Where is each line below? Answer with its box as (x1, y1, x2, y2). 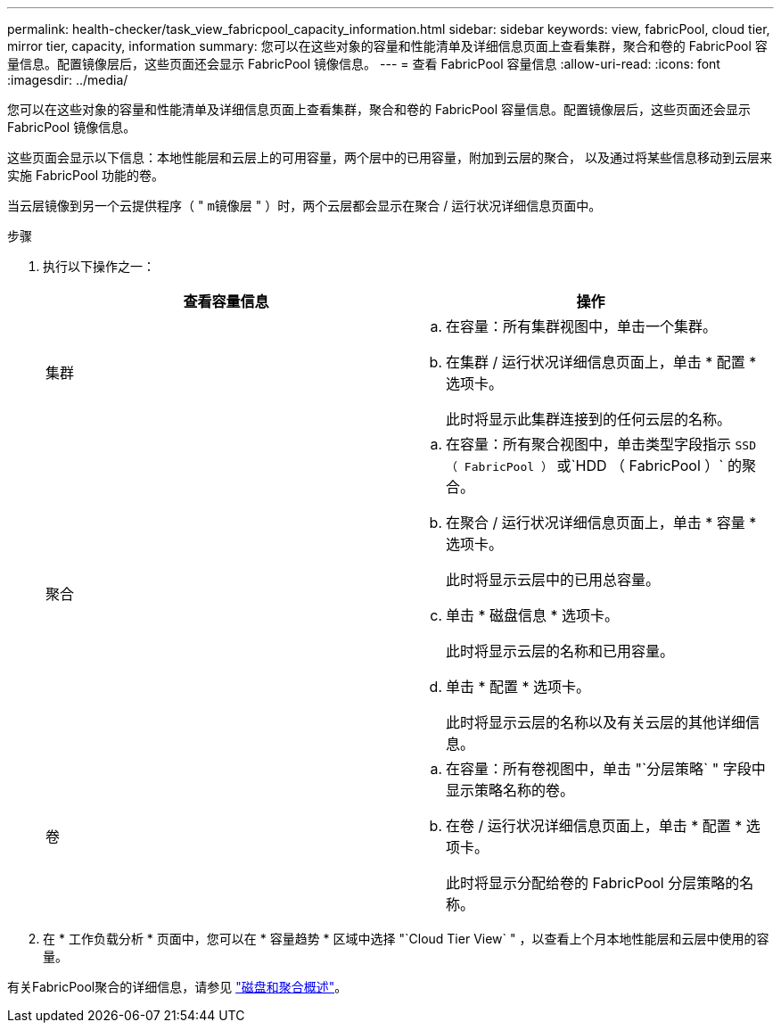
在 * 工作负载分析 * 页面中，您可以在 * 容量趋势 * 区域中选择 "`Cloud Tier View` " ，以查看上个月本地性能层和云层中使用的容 (43, 931, 769, 946)
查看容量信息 (183, 293, 269, 310)
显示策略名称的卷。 (446, 781, 575, 799)
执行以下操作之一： (43, 259, 155, 274)
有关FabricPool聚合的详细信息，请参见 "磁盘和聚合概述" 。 (7, 979, 348, 994)
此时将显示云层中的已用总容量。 (446, 571, 661, 589)
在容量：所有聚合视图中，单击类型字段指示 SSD (446, 435, 756, 453)
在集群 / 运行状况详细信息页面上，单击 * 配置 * (446, 353, 757, 371)
